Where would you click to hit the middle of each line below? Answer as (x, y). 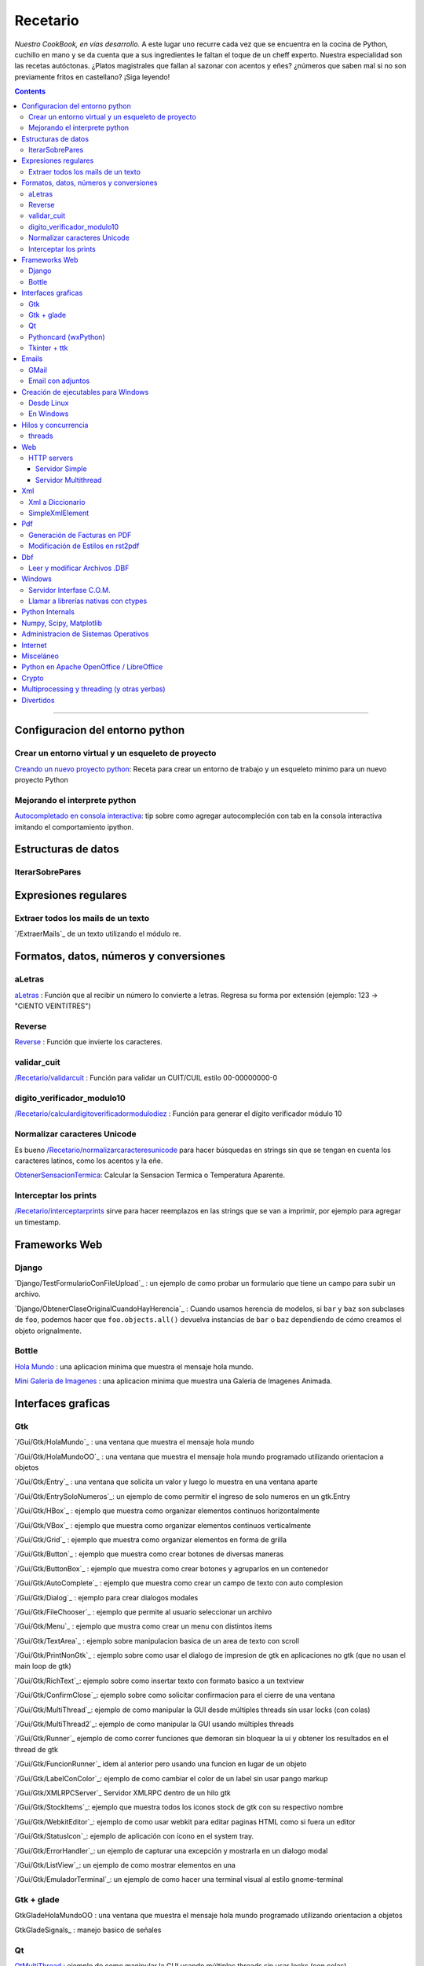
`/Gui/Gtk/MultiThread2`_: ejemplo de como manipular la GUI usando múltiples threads (154, 1724)
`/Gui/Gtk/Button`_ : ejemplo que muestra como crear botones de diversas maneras (149, 1554)
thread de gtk (37, 1749)
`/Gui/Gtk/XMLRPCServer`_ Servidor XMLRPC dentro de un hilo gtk (122, 1793)
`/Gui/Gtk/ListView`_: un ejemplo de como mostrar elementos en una (125, 1865)
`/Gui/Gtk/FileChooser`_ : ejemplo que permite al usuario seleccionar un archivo (143, 1611)
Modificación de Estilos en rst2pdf (84, 546)
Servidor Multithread (69, 480)
